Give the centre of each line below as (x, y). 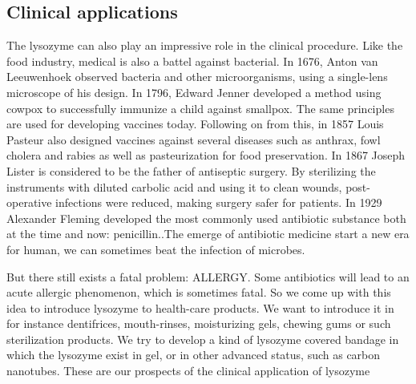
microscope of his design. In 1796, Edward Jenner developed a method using (194, 92)
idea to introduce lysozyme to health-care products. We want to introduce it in (200, 307)
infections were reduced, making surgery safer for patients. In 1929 (219, 202)
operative (29, 202)
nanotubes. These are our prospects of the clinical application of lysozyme (188, 371)
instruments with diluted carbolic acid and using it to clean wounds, (174, 186)
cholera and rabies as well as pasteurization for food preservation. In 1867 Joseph (206, 155)
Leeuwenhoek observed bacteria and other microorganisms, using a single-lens (197, 77)
